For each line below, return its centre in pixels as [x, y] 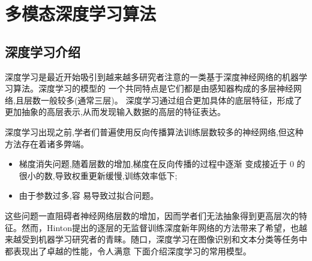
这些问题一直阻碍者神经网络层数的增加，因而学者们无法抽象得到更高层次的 [152, 215]
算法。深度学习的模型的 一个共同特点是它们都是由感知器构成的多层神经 [153, 88]
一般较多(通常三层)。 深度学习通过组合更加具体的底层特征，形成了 [171, 100]
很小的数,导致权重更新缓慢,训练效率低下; [98, 175]
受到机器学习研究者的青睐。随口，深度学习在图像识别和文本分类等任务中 [164, 239]
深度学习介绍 [43, 51]
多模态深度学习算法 [81, 13]
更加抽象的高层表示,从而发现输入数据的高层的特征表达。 [115, 112]
